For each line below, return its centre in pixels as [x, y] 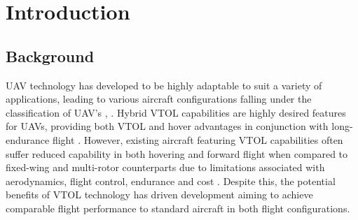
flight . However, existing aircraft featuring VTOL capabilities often [198, 139]
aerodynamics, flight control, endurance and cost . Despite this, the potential [171, 181]
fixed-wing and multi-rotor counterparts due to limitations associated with [165, 167]
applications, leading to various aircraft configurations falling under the [159, 99]
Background [50, 56]
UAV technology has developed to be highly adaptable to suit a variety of [164, 85]
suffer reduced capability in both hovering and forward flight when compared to [177, 153]
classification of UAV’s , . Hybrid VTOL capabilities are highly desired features [176, 112]
